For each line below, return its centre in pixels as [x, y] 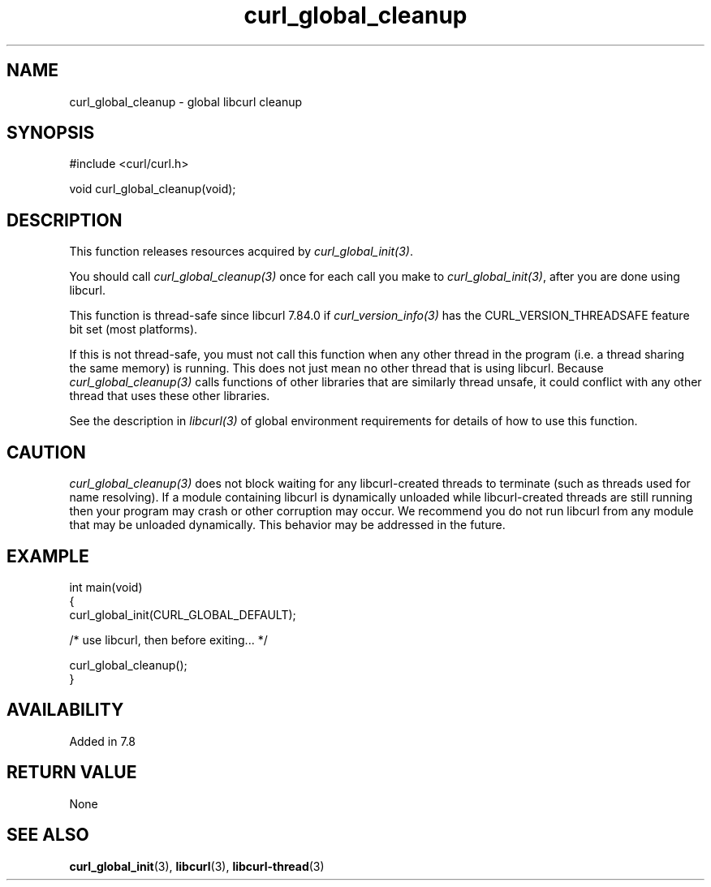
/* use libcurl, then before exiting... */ [168, 639]
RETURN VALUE [72, 773]
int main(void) [106, 587]
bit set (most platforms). [134, 329]
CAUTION [46, 452]
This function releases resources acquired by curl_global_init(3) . [241, 252]
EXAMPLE [48, 556]
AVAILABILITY [65, 710]
